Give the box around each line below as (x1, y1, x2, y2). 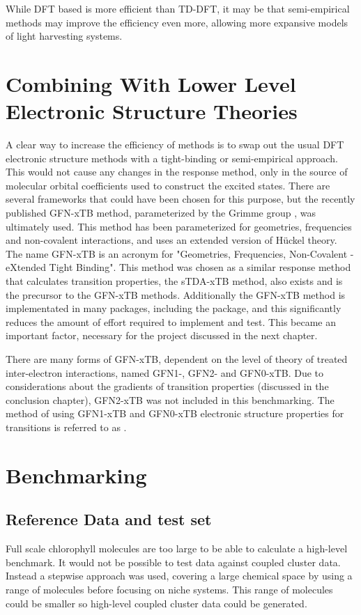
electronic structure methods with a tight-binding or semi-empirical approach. (6, 150, 338, 165)
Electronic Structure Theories (6, 97, 298, 125)
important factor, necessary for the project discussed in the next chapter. (6, 328, 318, 343)
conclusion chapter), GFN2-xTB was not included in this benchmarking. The (6, 392, 335, 407)
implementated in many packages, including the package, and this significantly (6, 301, 341, 316)
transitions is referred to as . (6, 419, 127, 434)
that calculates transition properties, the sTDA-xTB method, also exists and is (6, 274, 343, 288)
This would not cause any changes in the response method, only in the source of (6, 164, 348, 179)
